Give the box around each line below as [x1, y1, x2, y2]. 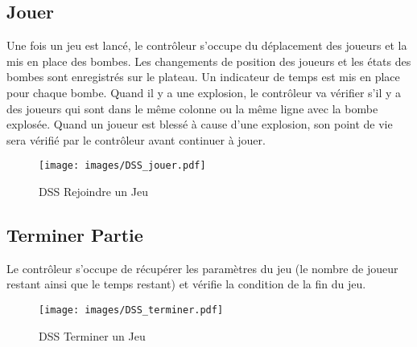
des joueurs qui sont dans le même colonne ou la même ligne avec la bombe [6, 100, 378, 116]
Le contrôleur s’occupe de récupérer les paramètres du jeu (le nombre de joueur [6, 259, 398, 276]
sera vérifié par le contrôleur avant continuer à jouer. [6, 131, 266, 148]
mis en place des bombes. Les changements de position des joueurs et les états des [6, 52, 411, 69]
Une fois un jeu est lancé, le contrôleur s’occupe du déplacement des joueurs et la [6, 37, 407, 54]
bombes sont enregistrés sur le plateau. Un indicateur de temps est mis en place [6, 68, 400, 85]
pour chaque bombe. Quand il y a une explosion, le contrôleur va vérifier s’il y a [6, 84, 401, 100]
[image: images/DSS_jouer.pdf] [39, 160, 206, 172]
